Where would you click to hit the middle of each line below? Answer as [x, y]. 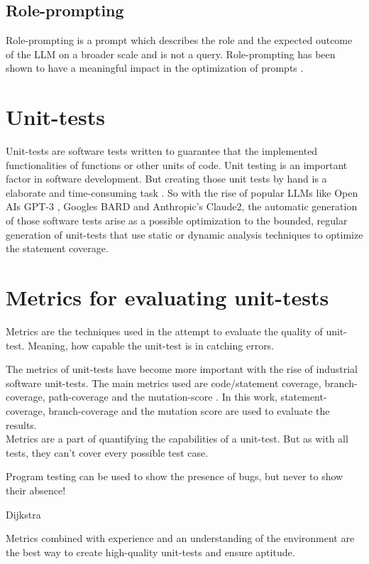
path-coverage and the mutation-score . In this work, [163, 397]
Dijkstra [23, 514]
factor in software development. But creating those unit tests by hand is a [166, 179]
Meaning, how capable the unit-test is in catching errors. [151, 345]
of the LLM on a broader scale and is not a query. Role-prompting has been [171, 54]
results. [21, 424]
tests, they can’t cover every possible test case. [107, 452]
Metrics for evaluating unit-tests [167, 297]
